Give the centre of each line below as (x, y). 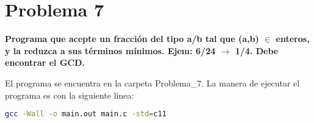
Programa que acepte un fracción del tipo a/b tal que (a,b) (132, 39)
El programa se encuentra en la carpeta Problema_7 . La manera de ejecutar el (152, 83)
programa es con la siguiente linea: (70, 95)
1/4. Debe (257, 50)
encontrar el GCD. (45, 62)
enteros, (293, 39)
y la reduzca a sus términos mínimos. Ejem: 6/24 (110, 50)
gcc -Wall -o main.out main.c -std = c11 (86, 114)
